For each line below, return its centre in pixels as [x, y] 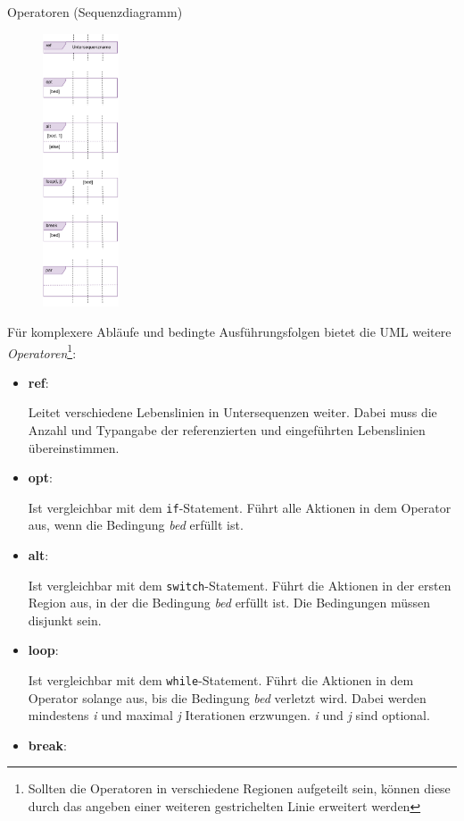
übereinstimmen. [74, 447]
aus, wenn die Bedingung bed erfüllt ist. [136, 525]
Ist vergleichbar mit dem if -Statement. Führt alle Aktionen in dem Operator [240, 507]
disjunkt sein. [65, 620]
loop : [43, 650]
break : [47, 745]
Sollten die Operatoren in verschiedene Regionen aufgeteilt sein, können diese [239, 788]
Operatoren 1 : [42, 351]
